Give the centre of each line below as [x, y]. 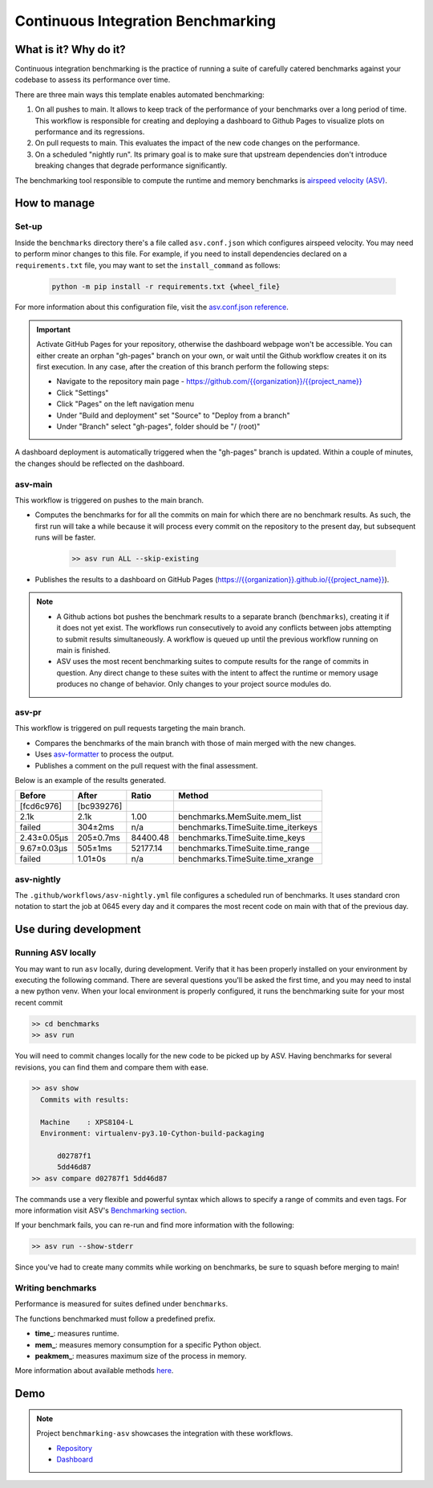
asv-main [34, 484]
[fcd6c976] [41, 806]
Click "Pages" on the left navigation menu [125, 404]
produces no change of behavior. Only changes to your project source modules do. [194, 684]
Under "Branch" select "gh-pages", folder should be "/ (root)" [158, 426]
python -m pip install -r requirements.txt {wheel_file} [166, 286]
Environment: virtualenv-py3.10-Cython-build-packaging [152, 1133]
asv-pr [28, 712]
